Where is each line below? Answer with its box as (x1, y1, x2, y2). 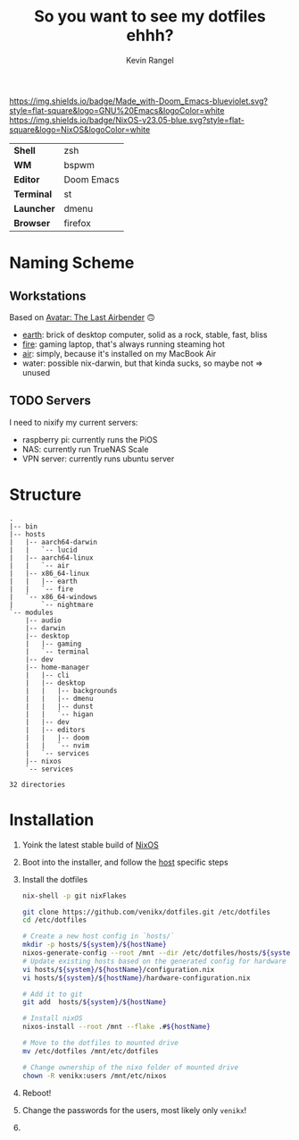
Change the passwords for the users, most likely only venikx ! (21, 1104, 247, 1115)
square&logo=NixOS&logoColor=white (9, 123, 151, 135)
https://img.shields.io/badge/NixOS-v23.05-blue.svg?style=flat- (9, 114, 245, 125)
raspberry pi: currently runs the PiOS (21, 434, 158, 444)
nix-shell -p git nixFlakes (21, 891, 127, 900)
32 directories (9, 780, 66, 789)
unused (21, 367, 51, 377)
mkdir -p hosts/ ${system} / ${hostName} (21, 941, 167, 950)
